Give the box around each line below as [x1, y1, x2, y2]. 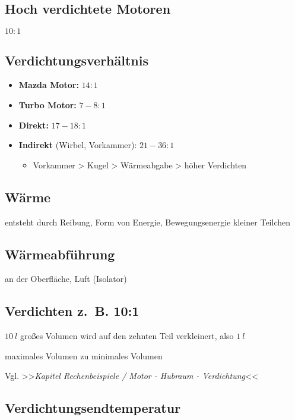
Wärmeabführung [5, 245, 115, 263]
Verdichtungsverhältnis [5, 51, 149, 69]
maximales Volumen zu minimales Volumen [5, 349, 163, 362]
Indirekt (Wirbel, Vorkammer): [18, 139, 137, 151]
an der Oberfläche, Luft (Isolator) [5, 272, 127, 285]
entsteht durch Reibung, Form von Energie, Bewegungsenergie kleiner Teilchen [5, 215, 291, 228]
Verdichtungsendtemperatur [5, 399, 181, 417]
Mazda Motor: [18, 79, 79, 91]
